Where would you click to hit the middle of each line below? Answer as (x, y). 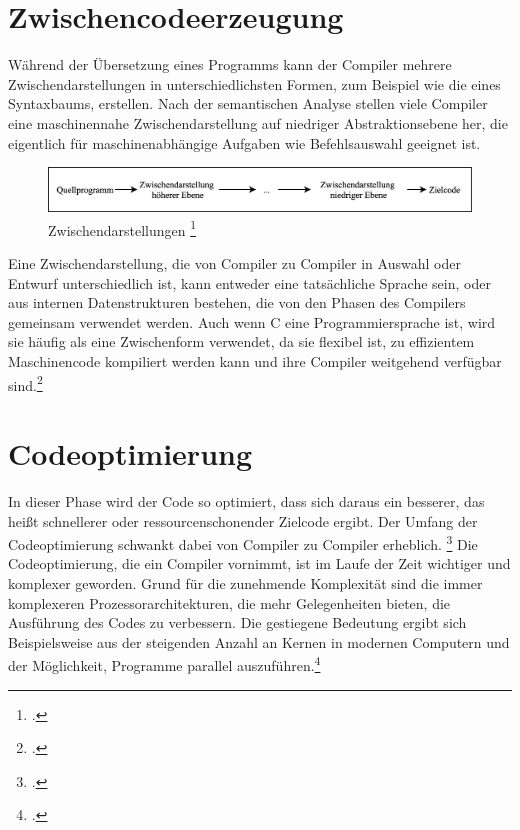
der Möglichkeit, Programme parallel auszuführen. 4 (164, 664)
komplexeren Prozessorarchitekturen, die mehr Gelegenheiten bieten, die (229, 602)
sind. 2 (25, 383)
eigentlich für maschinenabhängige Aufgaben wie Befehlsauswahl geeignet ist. (244, 142)
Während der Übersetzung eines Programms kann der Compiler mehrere (230, 64)
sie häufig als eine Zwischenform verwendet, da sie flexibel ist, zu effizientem (241, 341)
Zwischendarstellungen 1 (122, 228)
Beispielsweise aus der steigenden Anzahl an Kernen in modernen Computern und (259, 641)
